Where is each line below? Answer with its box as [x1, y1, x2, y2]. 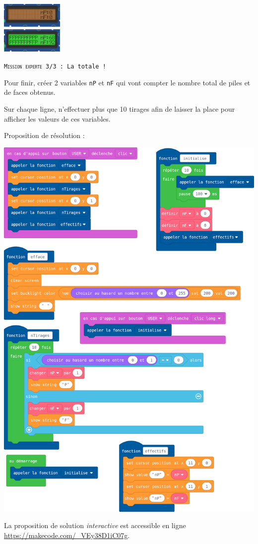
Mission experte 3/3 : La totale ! [4, 63, 106, 70]
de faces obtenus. [4, 87, 56, 97]
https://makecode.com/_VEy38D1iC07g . [4, 530, 130, 540]
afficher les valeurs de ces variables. [4, 113, 111, 124]
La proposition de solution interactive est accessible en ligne [4, 520, 186, 531]
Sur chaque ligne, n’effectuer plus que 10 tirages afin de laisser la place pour [4, 103, 235, 114]
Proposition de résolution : [4, 130, 85, 140]
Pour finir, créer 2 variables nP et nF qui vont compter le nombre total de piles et [4, 77, 251, 87]
